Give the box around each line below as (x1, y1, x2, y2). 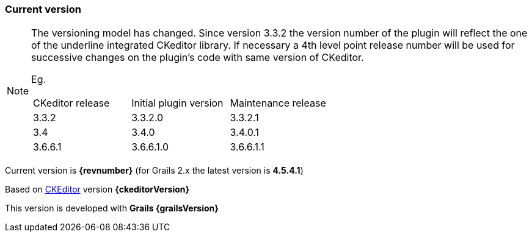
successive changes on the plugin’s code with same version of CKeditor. (31, 51, 364, 64)
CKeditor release (33, 97, 110, 110)
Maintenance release (230, 97, 326, 110)
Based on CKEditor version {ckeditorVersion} (5, 184, 190, 195)
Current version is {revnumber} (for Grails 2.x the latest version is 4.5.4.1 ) (5, 165, 304, 176)
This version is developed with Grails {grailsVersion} (5, 203, 219, 214)
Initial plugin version (131, 97, 224, 110)
